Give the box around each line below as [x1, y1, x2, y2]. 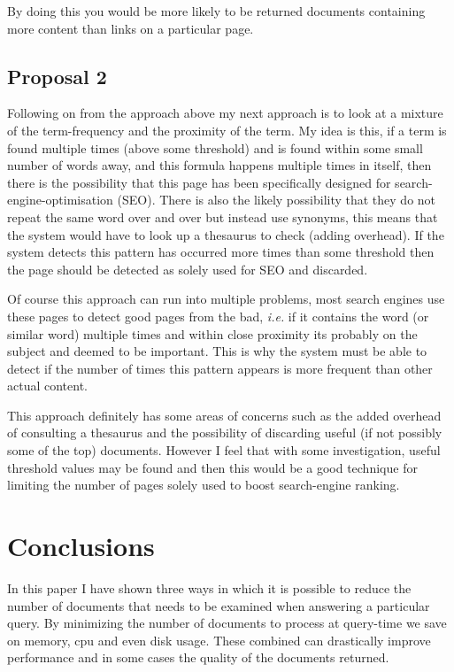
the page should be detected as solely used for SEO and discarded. [7, 259, 368, 278]
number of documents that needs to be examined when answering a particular [7, 596, 430, 614]
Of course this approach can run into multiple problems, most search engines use [7, 290, 445, 308]
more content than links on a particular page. [7, 19, 254, 37]
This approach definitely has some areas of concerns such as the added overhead [7, 406, 442, 424]
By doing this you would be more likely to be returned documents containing [7, 2, 426, 19]
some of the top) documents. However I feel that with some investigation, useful [7, 441, 441, 460]
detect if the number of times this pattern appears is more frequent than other [7, 359, 433, 377]
